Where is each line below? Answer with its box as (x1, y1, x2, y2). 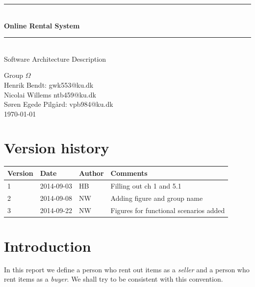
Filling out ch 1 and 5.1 (110, 180, 181, 191)
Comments (110, 167, 148, 178)
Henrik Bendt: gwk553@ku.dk (4, 79, 94, 90)
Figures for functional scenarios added (110, 205, 225, 215)
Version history (4, 137, 109, 157)
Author (78, 167, 104, 178)
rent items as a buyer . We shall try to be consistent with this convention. (4, 274, 223, 284)
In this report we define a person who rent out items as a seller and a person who (4, 264, 250, 274)
